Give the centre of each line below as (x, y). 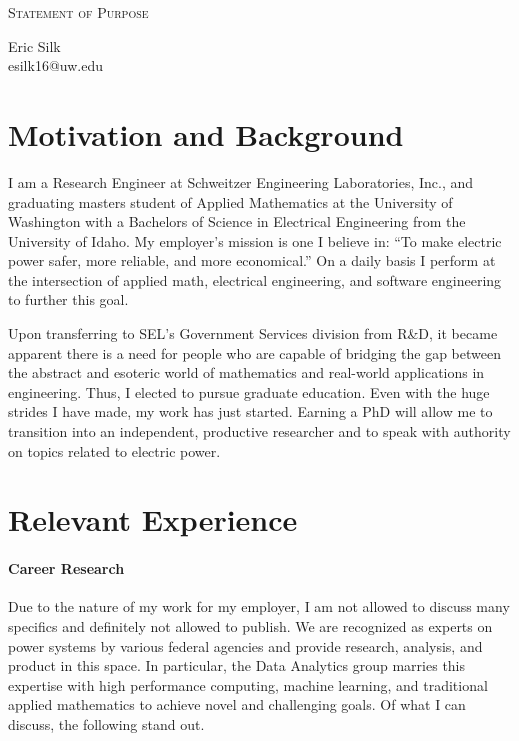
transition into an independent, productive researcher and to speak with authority (259, 431)
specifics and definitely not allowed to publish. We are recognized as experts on (250, 625)
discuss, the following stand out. (106, 723)
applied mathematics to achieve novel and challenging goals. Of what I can (237, 704)
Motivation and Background (206, 133)
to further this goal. (68, 299)
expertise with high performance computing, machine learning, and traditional (248, 684)
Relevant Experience (153, 519)
